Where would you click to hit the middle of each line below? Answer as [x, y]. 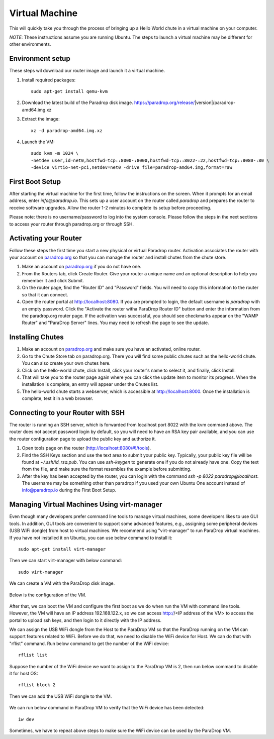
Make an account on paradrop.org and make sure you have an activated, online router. [111, 349]
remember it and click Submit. [53, 281]
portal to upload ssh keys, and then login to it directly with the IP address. [85, 620]
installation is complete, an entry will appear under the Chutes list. [90, 384]
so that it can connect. [45, 294]
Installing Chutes [36, 337]
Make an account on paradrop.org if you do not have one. [82, 267]
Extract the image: [41, 119]
